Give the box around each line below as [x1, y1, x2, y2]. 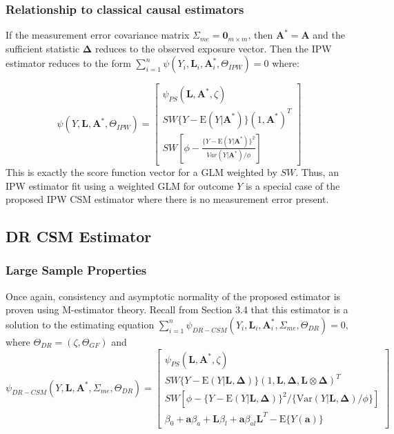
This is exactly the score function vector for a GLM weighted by [6, 165, 277, 179]
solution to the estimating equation [6, 317, 155, 331]
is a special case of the [245, 178, 340, 193]
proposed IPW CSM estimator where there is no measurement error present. [6, 192, 329, 206]
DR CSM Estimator [6, 226, 152, 247]
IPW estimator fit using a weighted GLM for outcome [6, 178, 234, 193]
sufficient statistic [6, 41, 80, 55]
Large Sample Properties [6, 262, 147, 279]
